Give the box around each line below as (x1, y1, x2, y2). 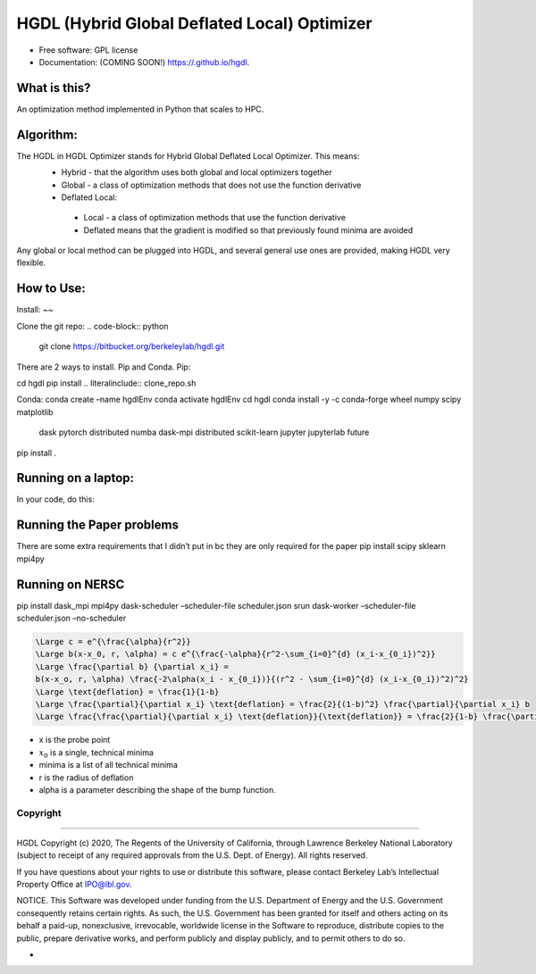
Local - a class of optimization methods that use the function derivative (83, 212, 346, 223)
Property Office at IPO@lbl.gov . (16, 879, 132, 890)
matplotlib (16, 406, 54, 417)
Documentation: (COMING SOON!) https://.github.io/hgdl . (38, 56, 250, 67)
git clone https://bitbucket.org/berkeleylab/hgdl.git (38, 341, 225, 352)
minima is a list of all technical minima (38, 760, 178, 770)
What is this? (16, 80, 91, 96)
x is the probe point (38, 735, 111, 745)
